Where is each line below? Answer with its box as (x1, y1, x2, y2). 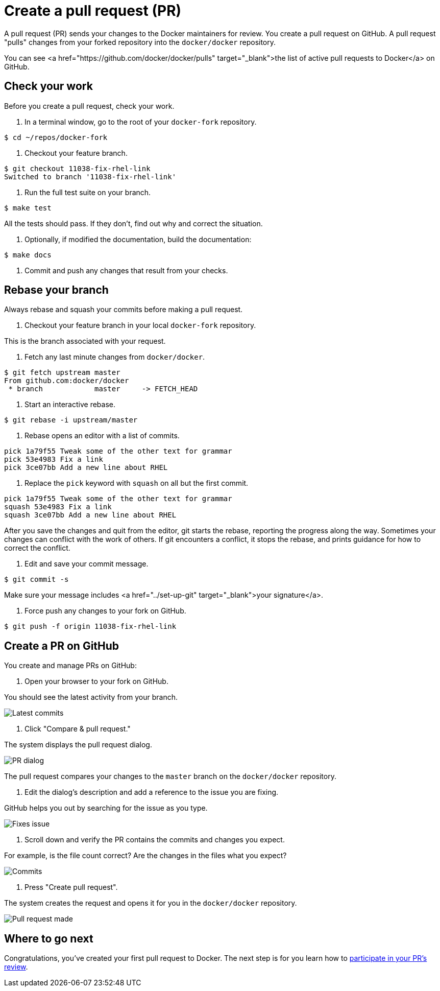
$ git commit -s (4, 575, 69, 584)
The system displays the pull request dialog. (4, 740, 152, 749)
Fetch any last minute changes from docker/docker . (25, 352, 205, 362)
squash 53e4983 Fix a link (4, 503, 112, 511)
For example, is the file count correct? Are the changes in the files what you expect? (4, 851, 287, 860)
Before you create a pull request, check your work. (4, 101, 175, 110)
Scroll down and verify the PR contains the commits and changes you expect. (25, 835, 285, 844)
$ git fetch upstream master (4, 368, 120, 377)
